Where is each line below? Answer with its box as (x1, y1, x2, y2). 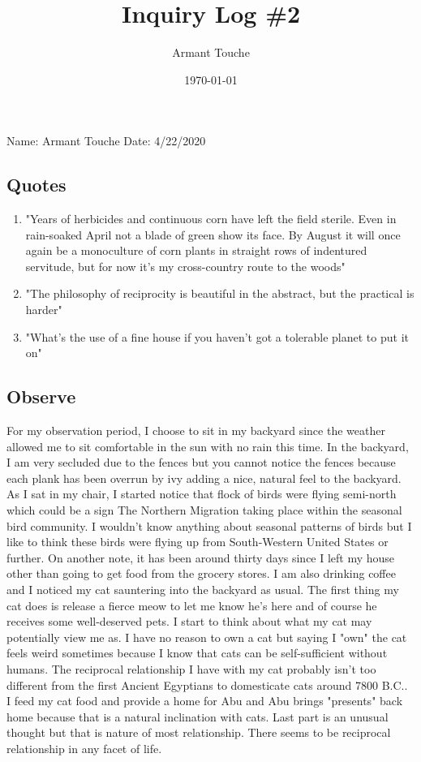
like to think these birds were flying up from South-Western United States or (6, 533, 389, 550)
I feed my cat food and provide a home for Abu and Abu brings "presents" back (6, 692, 403, 709)
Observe (6, 384, 76, 409)
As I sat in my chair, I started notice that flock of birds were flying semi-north (6, 485, 397, 502)
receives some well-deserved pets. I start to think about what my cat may (6, 613, 372, 630)
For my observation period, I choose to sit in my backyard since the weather (6, 422, 385, 439)
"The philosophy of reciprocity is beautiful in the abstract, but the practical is (25, 285, 415, 302)
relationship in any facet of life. (6, 739, 162, 756)
